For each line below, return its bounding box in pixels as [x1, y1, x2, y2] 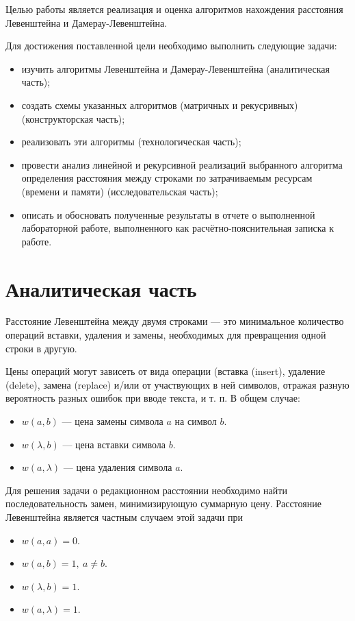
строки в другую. [5, 341, 77, 355]
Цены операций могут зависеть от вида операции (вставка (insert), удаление [5, 364, 326, 378]
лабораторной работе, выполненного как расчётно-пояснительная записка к [21, 221, 334, 235]
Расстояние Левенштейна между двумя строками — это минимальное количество [5, 314, 344, 328]
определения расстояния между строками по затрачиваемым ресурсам [21, 171, 313, 185]
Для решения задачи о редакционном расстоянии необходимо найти [5, 483, 287, 497]
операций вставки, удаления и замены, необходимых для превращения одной [5, 328, 326, 342]
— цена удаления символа [63, 460, 172, 474]
